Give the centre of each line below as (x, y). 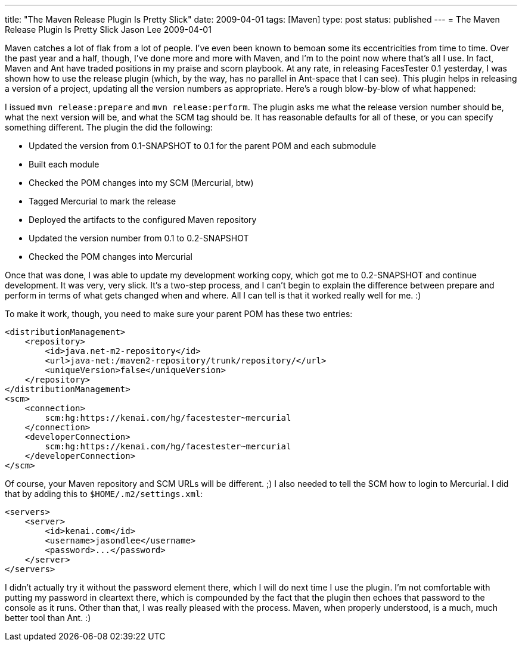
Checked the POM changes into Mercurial (111, 257)
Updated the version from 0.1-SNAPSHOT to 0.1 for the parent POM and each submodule (203, 146)
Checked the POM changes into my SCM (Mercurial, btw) (141, 183)
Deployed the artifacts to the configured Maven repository (143, 220)
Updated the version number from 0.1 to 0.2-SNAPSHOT (139, 238)
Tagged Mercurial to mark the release (102, 201)
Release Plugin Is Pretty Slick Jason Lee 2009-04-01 (108, 29)
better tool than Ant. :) (48, 618)
